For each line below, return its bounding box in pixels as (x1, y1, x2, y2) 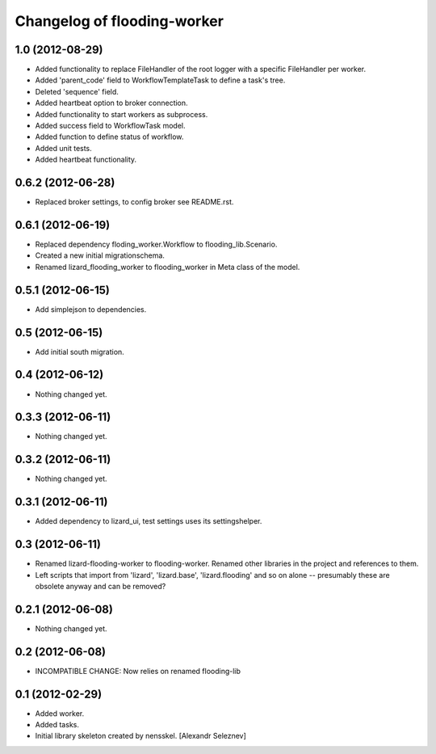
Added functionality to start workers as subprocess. (35, 109, 208, 119)
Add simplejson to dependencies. (35, 304, 147, 314)
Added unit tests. (35, 143, 92, 153)
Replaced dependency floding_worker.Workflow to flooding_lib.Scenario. (35, 239, 278, 249)
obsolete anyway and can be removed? (35, 581, 166, 591)
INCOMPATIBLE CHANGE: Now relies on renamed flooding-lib (35, 666, 241, 676)
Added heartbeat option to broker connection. (35, 98, 189, 108)
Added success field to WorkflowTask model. (35, 121, 186, 131)
